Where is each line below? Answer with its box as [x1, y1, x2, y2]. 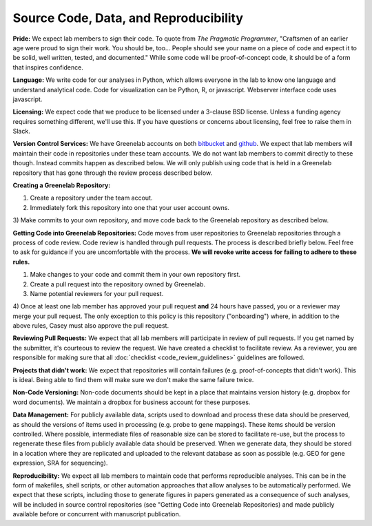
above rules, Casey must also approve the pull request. [12, 322, 169, 330]
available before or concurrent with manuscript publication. [12, 510, 181, 518]
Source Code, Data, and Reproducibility [12, 10, 244, 25]
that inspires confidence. [12, 63, 84, 72]
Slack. [12, 127, 30, 136]
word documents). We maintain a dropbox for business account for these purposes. [12, 398, 251, 406]
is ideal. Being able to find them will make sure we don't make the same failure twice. [12, 376, 254, 384]
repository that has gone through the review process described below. [12, 169, 213, 177]
